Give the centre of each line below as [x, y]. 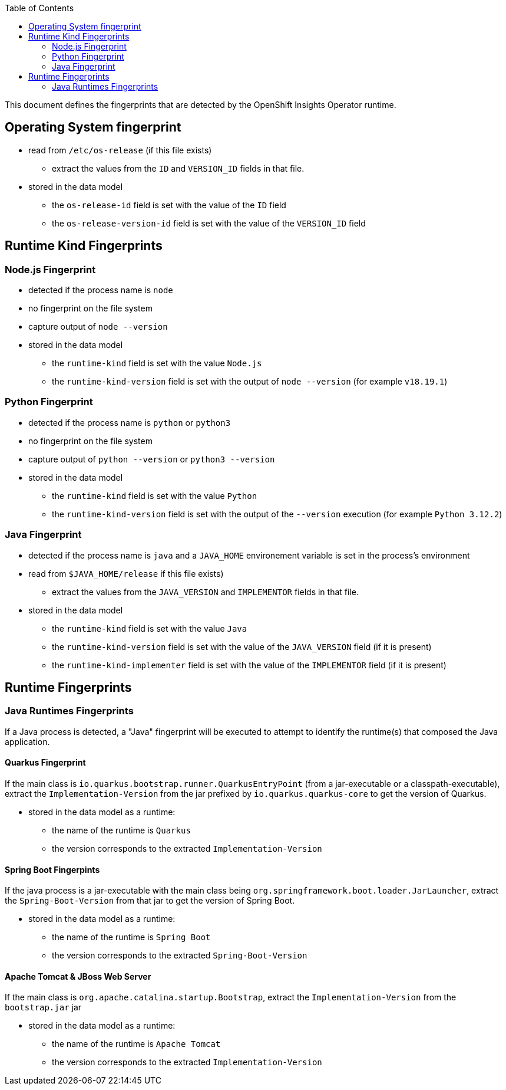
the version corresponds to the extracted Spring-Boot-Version [180, 956]
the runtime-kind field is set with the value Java [150, 628]
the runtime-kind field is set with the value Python [155, 495]
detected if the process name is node [101, 290]
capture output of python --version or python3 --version [152, 459]
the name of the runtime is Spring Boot [131, 937]
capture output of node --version [98, 327]
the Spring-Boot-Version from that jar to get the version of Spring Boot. [150, 901]
